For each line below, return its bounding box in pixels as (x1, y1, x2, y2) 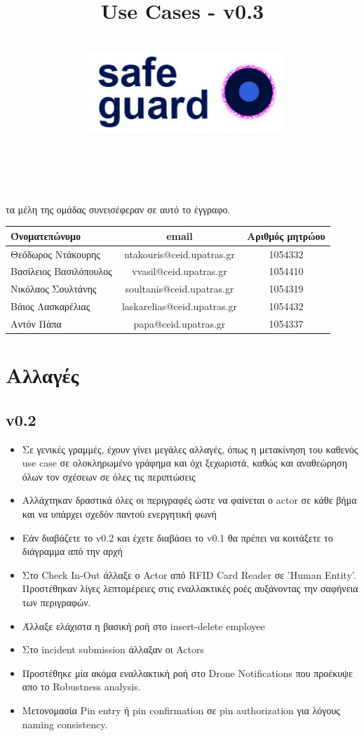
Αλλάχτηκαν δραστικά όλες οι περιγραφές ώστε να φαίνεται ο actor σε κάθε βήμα (22, 493, 357, 507)
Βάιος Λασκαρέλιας (11, 299, 90, 314)
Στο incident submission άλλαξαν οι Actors (22, 642, 204, 657)
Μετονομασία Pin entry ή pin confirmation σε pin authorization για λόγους (22, 702, 340, 717)
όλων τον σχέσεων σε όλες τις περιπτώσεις (22, 469, 196, 483)
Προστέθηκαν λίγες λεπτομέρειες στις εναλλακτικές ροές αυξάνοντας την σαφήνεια (22, 581, 358, 596)
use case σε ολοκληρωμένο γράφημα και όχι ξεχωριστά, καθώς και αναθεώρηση (22, 455, 347, 470)
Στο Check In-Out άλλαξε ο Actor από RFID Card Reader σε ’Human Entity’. (22, 567, 356, 582)
